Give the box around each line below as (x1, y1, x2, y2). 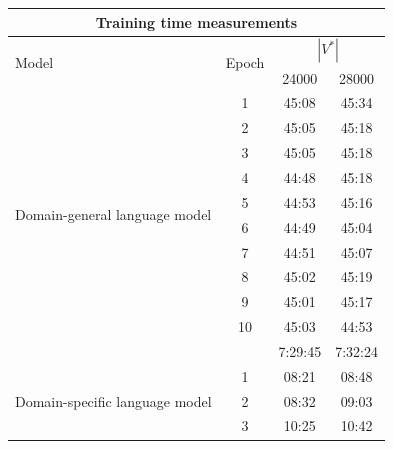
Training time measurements (95, 11, 298, 32)
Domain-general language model (15, 204, 212, 225)
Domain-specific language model (15, 390, 212, 411)
